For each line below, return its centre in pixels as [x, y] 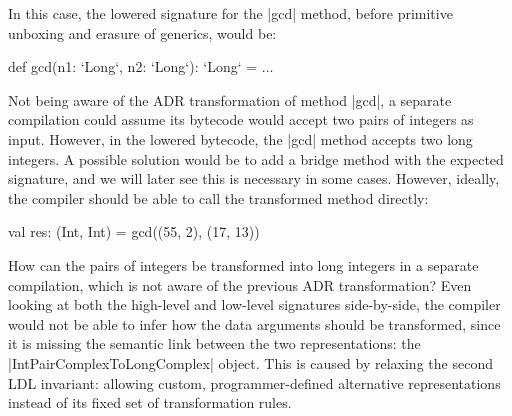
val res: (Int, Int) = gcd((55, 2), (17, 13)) [134, 231]
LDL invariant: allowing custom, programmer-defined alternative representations [254, 382]
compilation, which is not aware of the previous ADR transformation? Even [240, 284]
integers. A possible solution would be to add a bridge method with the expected [256, 158]
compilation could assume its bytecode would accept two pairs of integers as [241, 119]
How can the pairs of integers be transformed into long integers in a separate [243, 264]
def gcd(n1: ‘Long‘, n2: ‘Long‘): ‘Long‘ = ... [141, 66]
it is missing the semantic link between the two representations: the [214, 343]
